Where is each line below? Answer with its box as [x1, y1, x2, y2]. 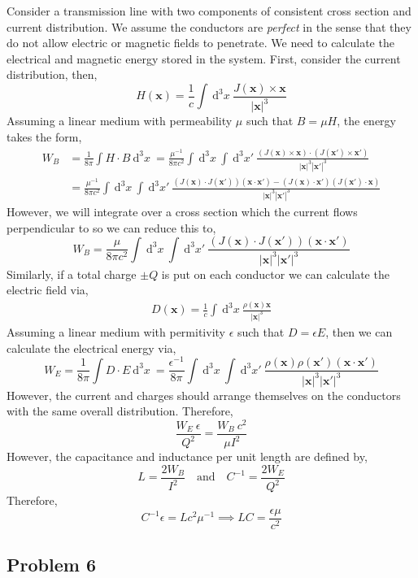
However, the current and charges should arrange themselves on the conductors [7, 386, 401, 403]
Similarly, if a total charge [7, 265, 137, 282]
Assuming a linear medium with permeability [7, 112, 233, 129]
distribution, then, [7, 66, 98, 83]
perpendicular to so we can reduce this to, [7, 219, 216, 236]
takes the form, [7, 128, 82, 145]
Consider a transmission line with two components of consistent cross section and [7, 2, 411, 19]
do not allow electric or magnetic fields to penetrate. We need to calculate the [7, 34, 394, 51]
